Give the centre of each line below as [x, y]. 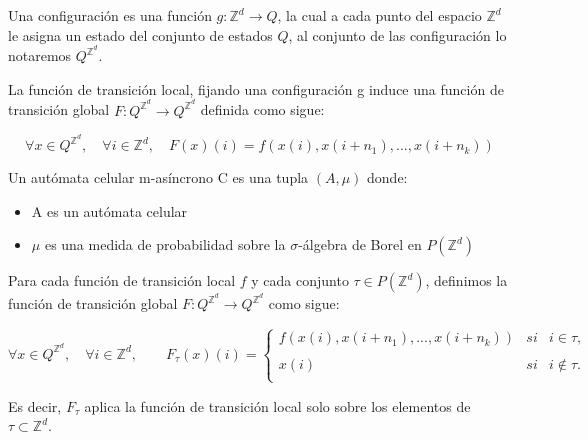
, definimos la [466, 280]
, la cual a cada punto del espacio [379, 15]
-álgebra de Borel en [360, 244]
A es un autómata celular [109, 210]
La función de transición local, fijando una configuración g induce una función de [256, 88]
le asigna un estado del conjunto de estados [140, 34]
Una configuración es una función [110, 15]
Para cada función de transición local [122, 280]
